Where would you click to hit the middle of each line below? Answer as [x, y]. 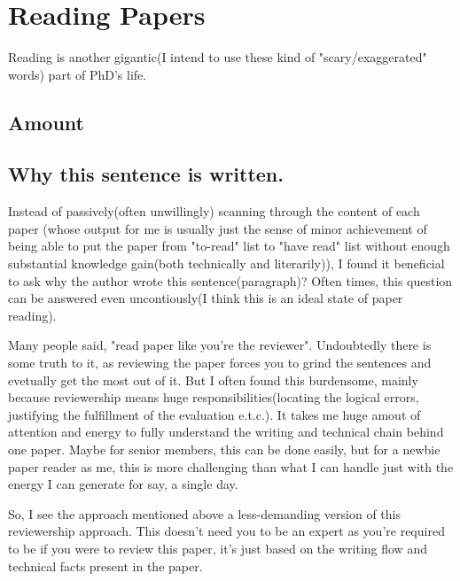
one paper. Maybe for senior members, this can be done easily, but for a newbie [224, 449]
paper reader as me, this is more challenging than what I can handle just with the [231, 466]
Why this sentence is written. [146, 174]
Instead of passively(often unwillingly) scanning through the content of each [214, 211]
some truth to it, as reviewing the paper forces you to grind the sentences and [220, 363]
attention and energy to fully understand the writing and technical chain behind [226, 432]
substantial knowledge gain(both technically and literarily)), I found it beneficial [226, 263]
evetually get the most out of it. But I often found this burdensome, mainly [213, 380]
